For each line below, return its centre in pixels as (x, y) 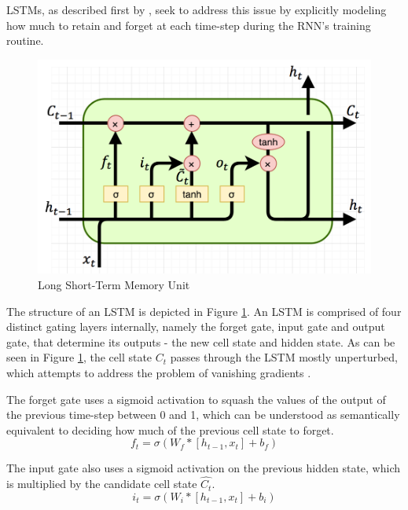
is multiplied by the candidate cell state (102, 484)
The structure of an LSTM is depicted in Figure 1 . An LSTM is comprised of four (204, 311)
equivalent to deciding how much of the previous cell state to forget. (170, 429)
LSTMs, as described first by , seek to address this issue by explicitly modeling (197, 9)
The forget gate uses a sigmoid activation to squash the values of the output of (196, 399)
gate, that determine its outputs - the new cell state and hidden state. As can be (201, 341)
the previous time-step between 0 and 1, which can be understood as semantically (203, 415)
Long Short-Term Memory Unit (114, 284)
